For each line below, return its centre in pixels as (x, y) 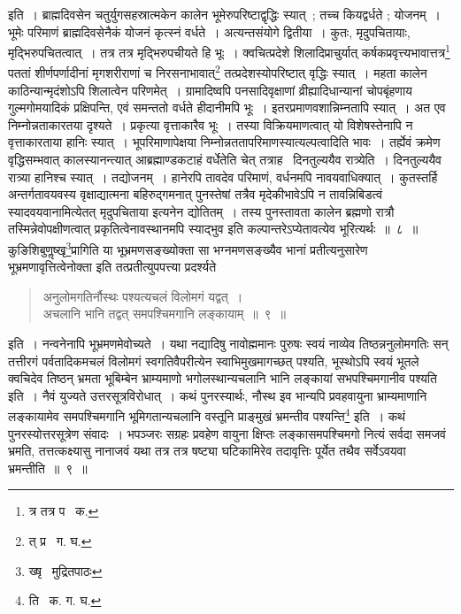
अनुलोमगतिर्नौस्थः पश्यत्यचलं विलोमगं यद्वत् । (143, 296)
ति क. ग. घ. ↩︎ (65, 600)
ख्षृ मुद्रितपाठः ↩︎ (65, 570)
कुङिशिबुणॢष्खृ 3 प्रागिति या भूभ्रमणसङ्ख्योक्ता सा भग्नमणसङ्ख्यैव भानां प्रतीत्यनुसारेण (188, 248)
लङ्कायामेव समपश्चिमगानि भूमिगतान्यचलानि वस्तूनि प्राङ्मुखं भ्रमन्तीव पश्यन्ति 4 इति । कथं (207, 415)
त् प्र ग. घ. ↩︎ (60, 541)
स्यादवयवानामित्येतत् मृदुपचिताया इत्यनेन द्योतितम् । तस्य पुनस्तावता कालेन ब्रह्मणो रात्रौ (201, 211)
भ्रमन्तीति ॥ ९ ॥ (48, 468)
